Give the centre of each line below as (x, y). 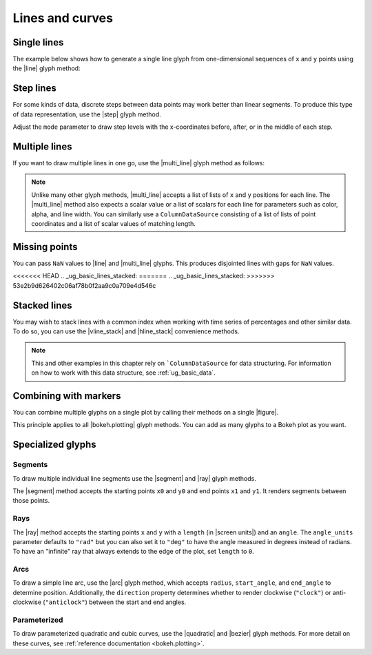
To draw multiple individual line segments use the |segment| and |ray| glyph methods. (134, 478)
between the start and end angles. (137, 602)
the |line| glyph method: (46, 68)
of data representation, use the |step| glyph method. (87, 114)
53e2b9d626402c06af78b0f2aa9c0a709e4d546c (84, 285)
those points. (31, 501)
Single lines (38, 42)
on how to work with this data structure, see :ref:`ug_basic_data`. (124, 373)
